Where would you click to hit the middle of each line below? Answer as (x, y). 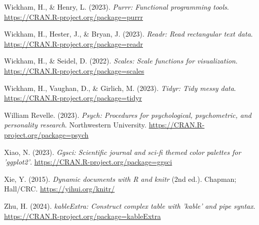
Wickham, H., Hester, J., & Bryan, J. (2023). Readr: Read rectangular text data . (128, 34)
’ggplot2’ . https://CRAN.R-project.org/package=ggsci (88, 162)
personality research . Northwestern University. (75, 125)
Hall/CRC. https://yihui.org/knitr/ (60, 189)
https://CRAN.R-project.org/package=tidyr (73, 98)
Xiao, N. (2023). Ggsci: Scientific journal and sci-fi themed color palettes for (123, 152)
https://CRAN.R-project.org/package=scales (74, 70)
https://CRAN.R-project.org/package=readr (74, 43)
